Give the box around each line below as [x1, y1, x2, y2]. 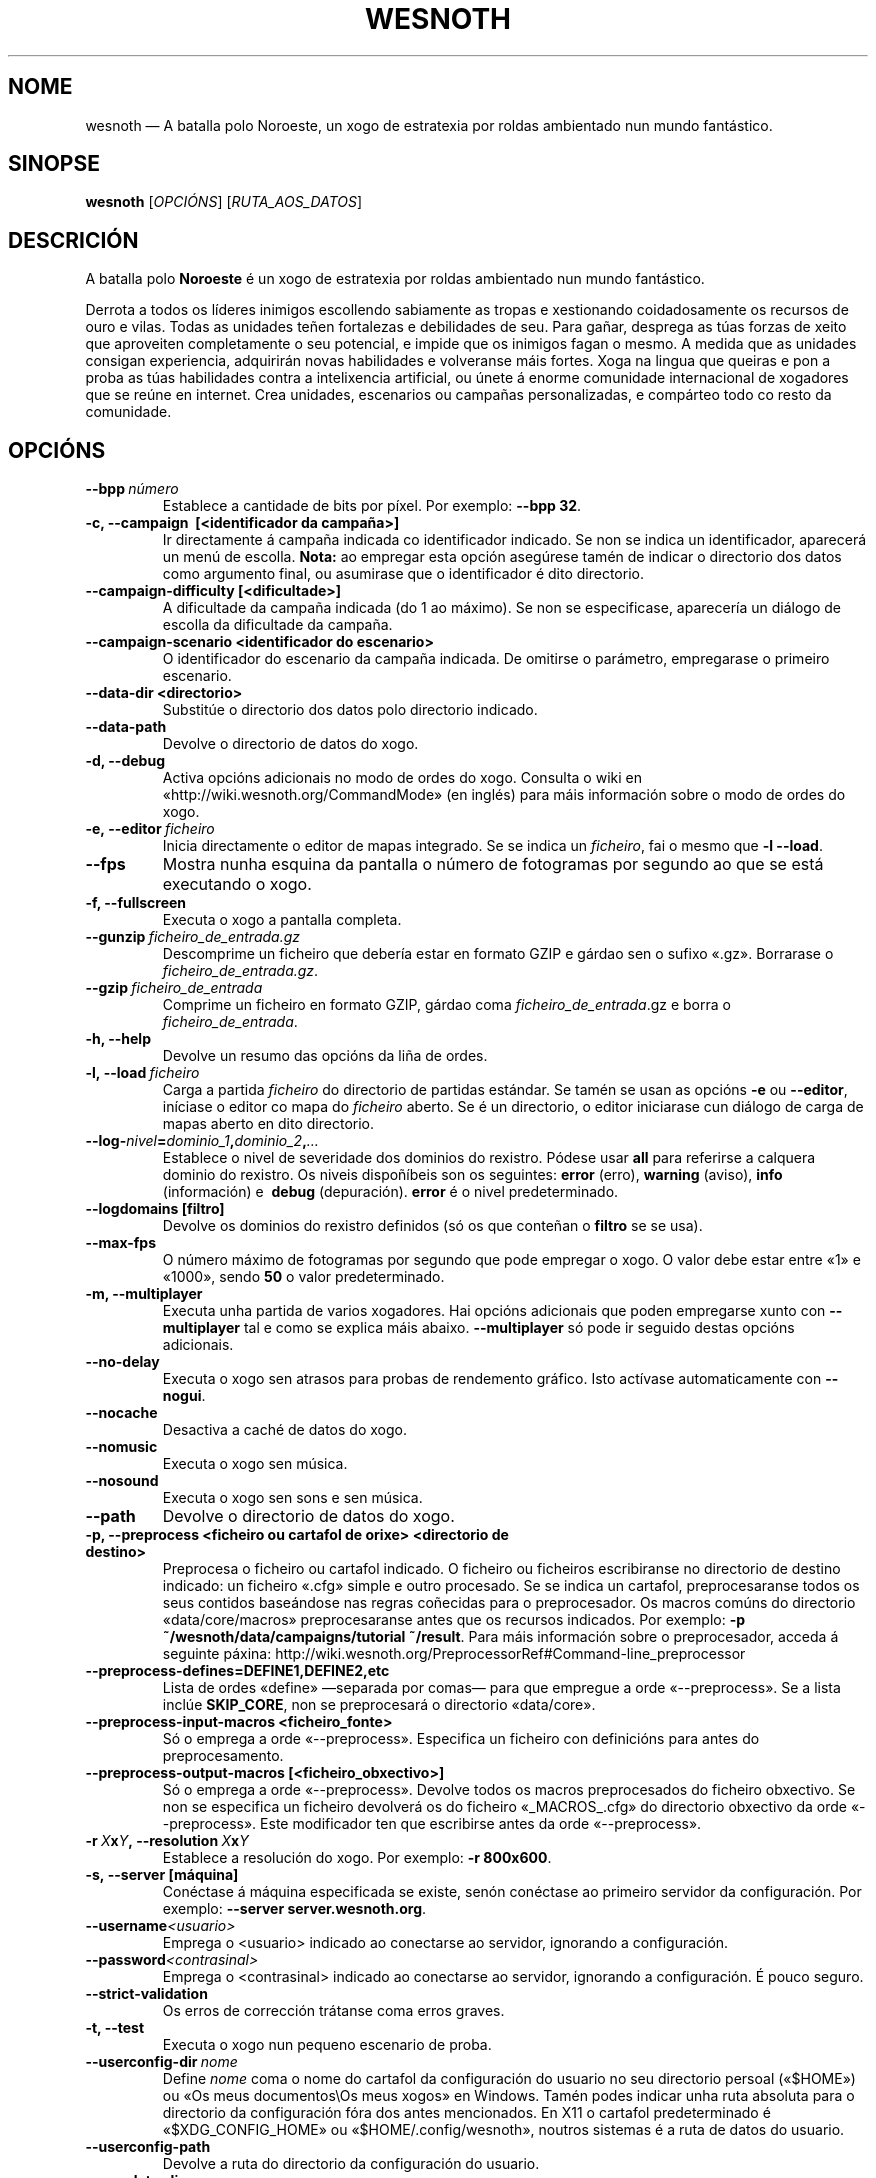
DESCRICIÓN [8, 227, 139, 253]
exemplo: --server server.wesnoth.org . [162, 1900, 427, 1918]
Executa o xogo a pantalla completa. [162, 911, 402, 929]
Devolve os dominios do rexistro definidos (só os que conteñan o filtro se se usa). [162, 1217, 703, 1235]
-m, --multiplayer [85, 1285, 203, 1303]
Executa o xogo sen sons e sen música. [162, 1489, 423, 1507]
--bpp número [85, 480, 179, 498]
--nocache [85, 1404, 158, 1422]
